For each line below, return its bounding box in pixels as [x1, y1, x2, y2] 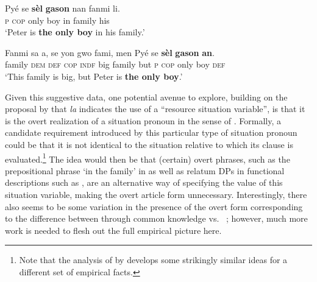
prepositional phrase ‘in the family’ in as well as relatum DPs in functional [5, 164, 285, 177]
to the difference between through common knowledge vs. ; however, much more [5, 212, 308, 225]
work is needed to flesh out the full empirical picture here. [5, 224, 222, 236]
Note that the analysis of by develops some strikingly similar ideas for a [19, 253, 288, 266]
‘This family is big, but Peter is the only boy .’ [5, 69, 183, 82]
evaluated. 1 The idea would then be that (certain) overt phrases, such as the [5, 150, 290, 165]
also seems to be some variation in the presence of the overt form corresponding [5, 200, 303, 213]
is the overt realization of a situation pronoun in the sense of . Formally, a [5, 114, 281, 127]
